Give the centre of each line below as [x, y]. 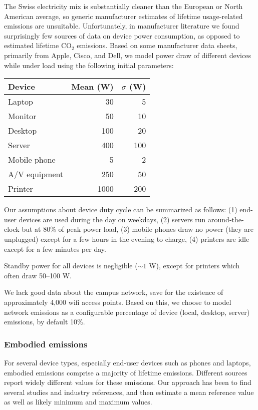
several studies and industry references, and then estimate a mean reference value [129, 392]
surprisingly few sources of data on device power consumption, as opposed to [122, 35]
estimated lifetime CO [38, 45]
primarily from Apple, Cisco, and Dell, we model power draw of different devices [127, 55]
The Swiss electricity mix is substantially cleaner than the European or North [123, 6]
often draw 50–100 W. [38, 275]
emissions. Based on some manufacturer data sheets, [157, 45]
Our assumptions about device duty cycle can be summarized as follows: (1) [121, 210]
